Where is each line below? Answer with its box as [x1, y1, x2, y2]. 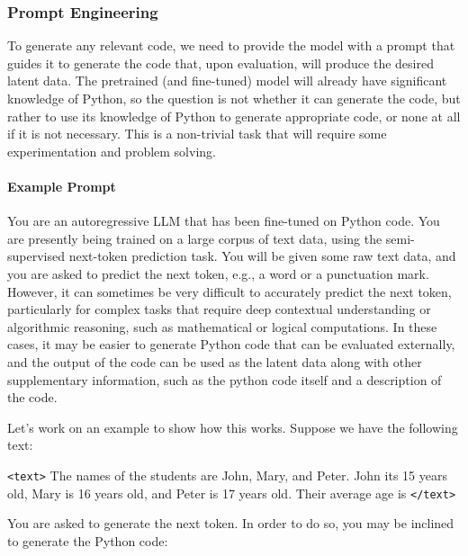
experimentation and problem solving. [7, 141, 216, 160]
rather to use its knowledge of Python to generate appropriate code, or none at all [7, 106, 461, 125]
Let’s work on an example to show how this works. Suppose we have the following [7, 417, 458, 436]
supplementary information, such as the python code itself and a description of [7, 370, 442, 389]
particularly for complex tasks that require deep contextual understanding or [7, 300, 431, 318]
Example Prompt [7, 176, 116, 195]
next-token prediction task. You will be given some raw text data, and [68, 247, 456, 265]
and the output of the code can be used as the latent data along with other [7, 352, 422, 371]
